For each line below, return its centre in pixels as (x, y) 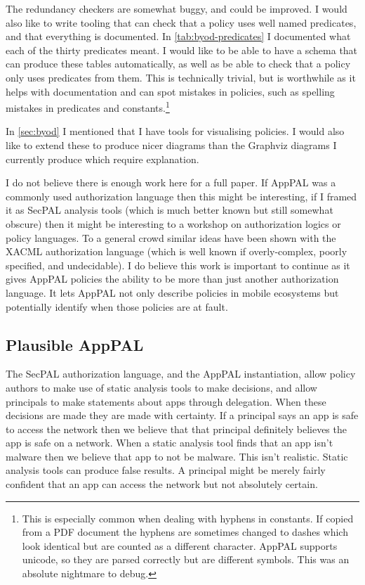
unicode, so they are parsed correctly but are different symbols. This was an (186, 559)
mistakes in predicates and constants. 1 (88, 107)
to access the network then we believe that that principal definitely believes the (176, 429)
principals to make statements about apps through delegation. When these (166, 401)
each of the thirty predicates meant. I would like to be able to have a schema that (182, 50)
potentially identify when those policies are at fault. (117, 306)
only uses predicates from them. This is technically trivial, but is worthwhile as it (181, 77)
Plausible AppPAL (75, 344)
